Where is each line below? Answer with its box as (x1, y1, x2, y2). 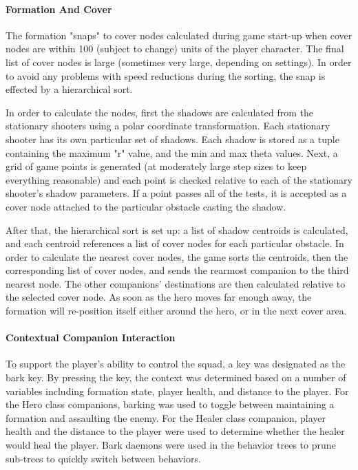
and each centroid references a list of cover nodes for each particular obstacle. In (6, 236, 344, 250)
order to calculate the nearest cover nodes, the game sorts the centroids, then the (6, 249, 348, 264)
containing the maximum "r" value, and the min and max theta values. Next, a (6, 145, 338, 160)
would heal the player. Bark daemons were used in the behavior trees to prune (6, 438, 336, 452)
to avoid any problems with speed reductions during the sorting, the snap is (6, 68, 326, 83)
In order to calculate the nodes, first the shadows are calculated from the (6, 105, 313, 119)
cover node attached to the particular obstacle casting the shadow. (6, 199, 286, 213)
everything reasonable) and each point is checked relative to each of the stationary (6, 172, 352, 186)
